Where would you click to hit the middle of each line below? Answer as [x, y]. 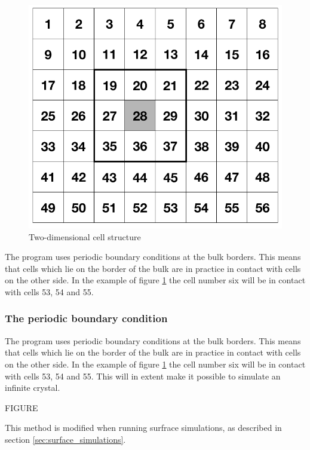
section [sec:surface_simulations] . [65, 439]
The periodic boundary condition [86, 318]
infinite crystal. [33, 388]
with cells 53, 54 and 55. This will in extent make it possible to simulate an [143, 376]
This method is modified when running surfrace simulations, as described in [143, 428]
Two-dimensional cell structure [85, 236]
